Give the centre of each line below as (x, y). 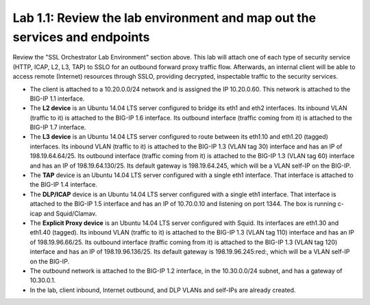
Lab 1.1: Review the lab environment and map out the (164, 18)
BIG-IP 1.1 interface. (57, 98)
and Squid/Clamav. (70, 213)
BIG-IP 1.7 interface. (58, 127)
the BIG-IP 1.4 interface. (63, 185)
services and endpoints (81, 37)
